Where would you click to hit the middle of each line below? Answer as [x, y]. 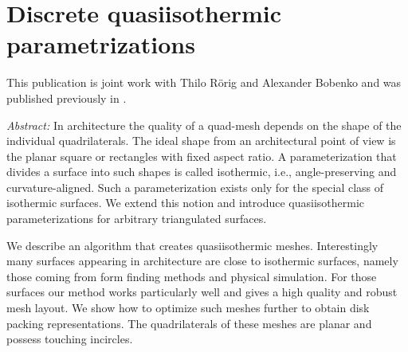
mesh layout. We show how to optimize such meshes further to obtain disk [188, 308]
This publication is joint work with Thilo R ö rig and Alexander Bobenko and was [204, 82]
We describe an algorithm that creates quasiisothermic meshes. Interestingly [192, 245]
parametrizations [101, 44]
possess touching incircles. [70, 339]
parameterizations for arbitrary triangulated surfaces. [137, 219]
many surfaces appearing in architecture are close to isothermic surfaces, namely [202, 261]
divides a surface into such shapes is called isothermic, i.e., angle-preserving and [202, 172]
